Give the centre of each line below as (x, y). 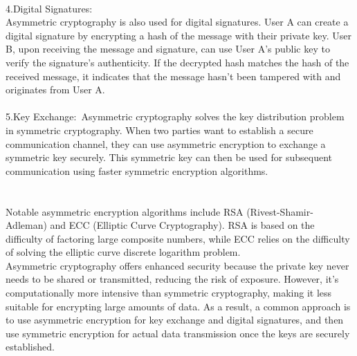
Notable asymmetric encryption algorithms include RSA (125, 211)
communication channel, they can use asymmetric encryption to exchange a (166, 143)
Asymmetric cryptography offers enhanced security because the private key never (177, 265)
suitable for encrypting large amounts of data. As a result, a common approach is (178, 306)
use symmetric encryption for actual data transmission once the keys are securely (178, 333)
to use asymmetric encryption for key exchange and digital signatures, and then (175, 320)
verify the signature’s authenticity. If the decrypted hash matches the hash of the (177, 62)
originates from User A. (55, 90)
